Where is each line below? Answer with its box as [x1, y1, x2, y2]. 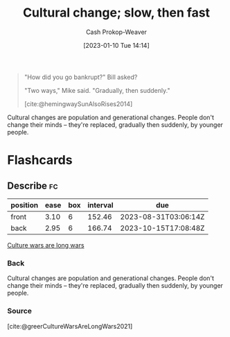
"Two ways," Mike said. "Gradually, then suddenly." [24, 86, 170, 94]
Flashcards [7, 153, 73, 168]
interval [87, 200, 114, 209]
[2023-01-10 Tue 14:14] [82, 41, 150, 49]
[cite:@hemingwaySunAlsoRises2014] [24, 99, 133, 108]
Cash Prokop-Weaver [85, 28, 148, 36]
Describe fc [7, 180, 58, 191]
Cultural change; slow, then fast [23, 5, 210, 21]
